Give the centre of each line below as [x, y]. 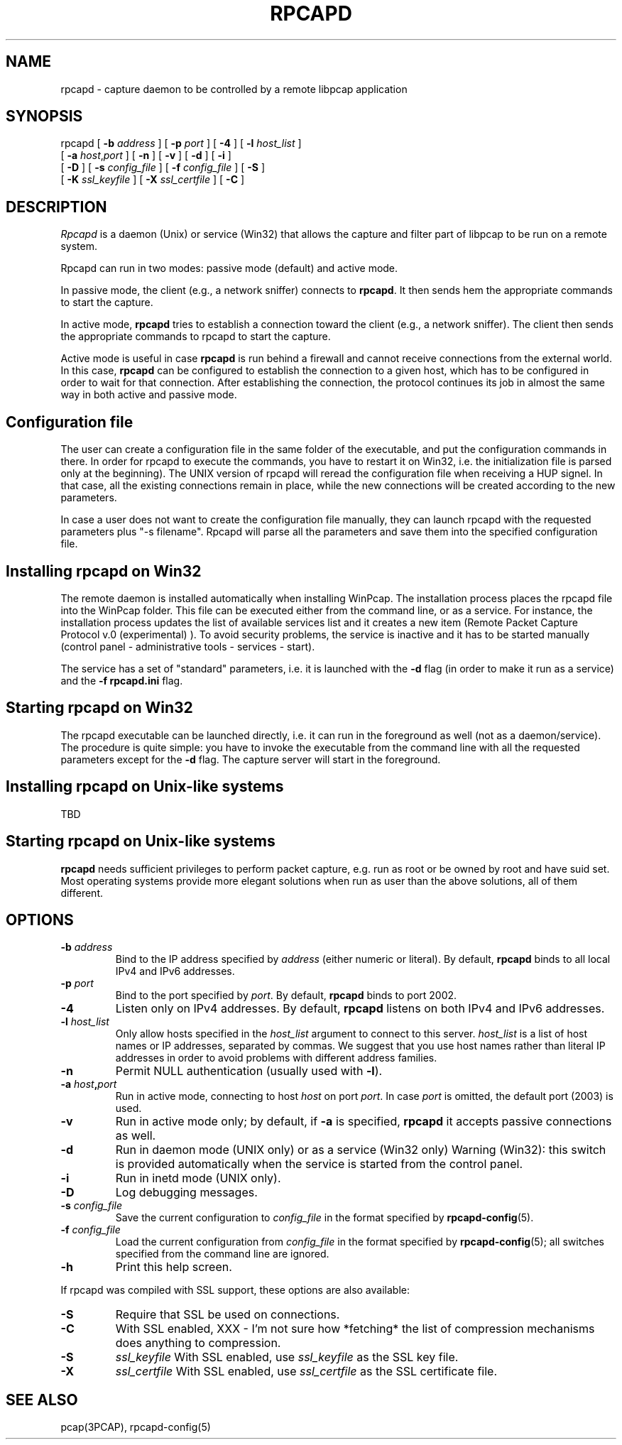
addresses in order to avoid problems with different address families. [276, 1058]
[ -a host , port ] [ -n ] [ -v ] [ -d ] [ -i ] [146, 156]
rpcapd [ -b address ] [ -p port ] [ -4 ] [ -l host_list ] [181, 143]
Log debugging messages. [186, 1193]
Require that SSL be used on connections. [228, 1315]
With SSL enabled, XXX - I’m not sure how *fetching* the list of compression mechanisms [355, 1329]
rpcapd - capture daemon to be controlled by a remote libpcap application [234, 89]
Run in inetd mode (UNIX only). [198, 1178]
